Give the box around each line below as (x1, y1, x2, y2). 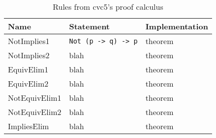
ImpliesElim (8, 120, 49, 132)
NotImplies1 (8, 35, 50, 46)
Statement (69, 21, 110, 32)
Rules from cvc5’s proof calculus (53, 1, 163, 12)
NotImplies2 (8, 49, 50, 61)
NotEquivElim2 (8, 106, 62, 117)
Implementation (145, 21, 208, 32)
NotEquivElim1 (8, 92, 62, 103)
